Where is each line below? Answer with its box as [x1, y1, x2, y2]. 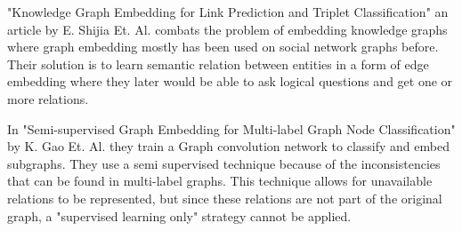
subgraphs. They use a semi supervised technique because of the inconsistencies [7, 154, 441, 172]
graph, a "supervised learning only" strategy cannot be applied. [7, 206, 352, 225]
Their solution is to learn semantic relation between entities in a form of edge [7, 54, 429, 73]
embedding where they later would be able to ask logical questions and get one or [7, 72, 453, 91]
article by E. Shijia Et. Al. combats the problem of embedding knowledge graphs [7, 20, 448, 38]
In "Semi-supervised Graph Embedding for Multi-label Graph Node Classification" [7, 119, 456, 138]
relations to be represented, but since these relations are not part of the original [7, 188, 442, 207]
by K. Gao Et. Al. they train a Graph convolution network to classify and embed [7, 137, 450, 155]
